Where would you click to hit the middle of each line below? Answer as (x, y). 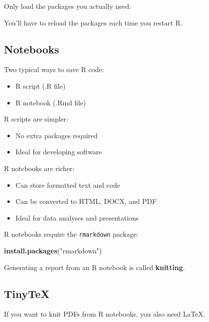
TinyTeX (27, 293)
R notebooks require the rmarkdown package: (71, 234)
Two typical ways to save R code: (54, 69)
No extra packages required (56, 135)
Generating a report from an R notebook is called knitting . (94, 267)
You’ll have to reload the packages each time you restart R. (93, 22)
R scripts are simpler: (36, 119)
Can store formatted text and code (68, 185)
